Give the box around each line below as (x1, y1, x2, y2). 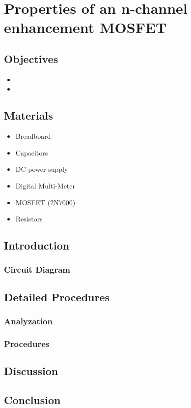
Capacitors (15, 147, 48, 157)
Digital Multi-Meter (15, 180, 75, 190)
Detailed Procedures (4, 289, 110, 304)
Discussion (4, 363, 58, 378)
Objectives (4, 51, 58, 66)
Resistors (15, 214, 43, 224)
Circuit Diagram (4, 263, 70, 276)
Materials (4, 108, 53, 123)
